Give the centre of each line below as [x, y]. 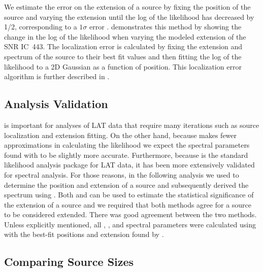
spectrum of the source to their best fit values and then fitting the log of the [123, 56]
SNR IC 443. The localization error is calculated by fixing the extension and [123, 46]
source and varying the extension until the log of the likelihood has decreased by [129, 16]
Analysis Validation [56, 104]
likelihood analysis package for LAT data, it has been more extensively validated [129, 165]
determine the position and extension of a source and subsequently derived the [126, 184]
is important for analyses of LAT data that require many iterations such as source [132, 125]
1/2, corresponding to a [41, 27]
